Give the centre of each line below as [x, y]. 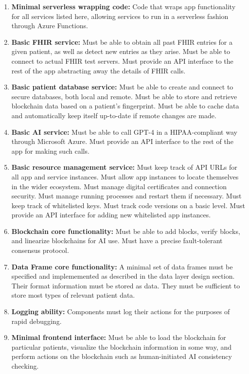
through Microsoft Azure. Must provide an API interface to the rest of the [122, 141]
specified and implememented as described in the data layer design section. [123, 276]
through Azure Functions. [50, 26]
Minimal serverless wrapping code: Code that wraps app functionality [124, 6]
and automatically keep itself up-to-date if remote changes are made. [114, 115]
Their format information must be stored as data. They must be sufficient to [126, 285]
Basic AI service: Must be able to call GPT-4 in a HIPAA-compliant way [124, 132]
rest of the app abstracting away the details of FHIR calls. [98, 70]
